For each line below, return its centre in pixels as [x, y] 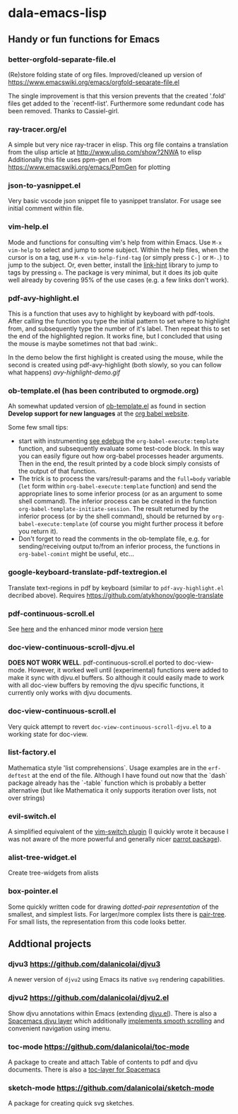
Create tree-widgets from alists [53, 873]
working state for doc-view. [48, 734]
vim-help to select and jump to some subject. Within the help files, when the [118, 250]
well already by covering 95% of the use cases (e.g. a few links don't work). [118, 280]
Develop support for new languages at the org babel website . [99, 414]
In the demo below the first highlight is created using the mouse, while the [116, 357]
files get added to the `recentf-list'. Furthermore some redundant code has [116, 103]
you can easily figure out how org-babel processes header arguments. [121, 456]
